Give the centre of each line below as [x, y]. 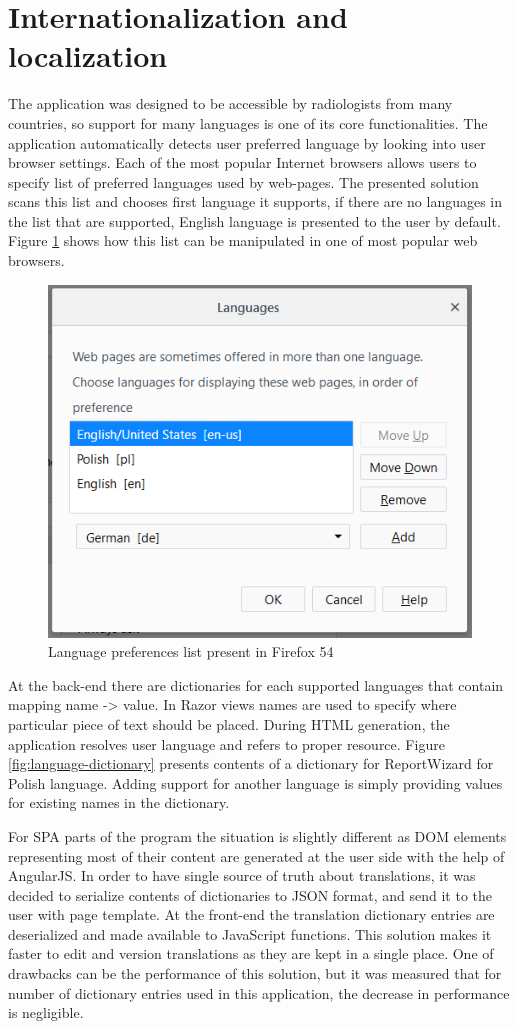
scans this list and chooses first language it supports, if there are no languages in [255, 201]
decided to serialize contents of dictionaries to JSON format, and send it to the [250, 894]
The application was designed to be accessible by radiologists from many [230, 103]
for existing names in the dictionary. [119, 802]
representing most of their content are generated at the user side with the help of [256, 855]
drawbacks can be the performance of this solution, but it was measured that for [255, 973]
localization [88, 55]
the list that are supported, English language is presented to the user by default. [254, 220]
